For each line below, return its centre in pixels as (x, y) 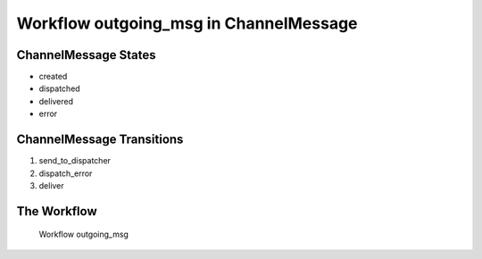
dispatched (59, 88)
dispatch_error (66, 173)
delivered (56, 101)
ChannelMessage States (86, 55)
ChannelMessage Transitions (100, 140)
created (53, 77)
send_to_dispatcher (75, 161)
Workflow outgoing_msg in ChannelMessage (187, 23)
